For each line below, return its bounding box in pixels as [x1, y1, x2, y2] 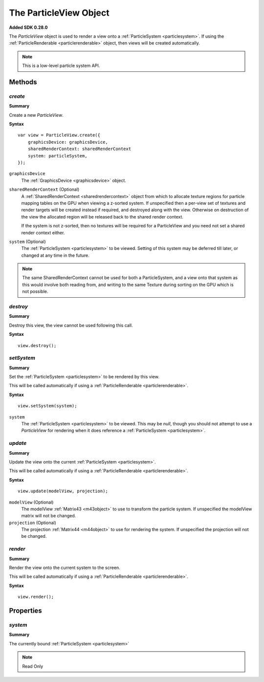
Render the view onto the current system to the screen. [9, 565, 121, 571]
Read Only [22, 663, 44, 669]
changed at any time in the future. [21, 252, 90, 258]
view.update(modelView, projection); [18, 488, 109, 494]
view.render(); [18, 594, 54, 600]
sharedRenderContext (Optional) [9, 186, 80, 193]
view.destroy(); [18, 343, 57, 348]
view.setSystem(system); [18, 403, 77, 409]
